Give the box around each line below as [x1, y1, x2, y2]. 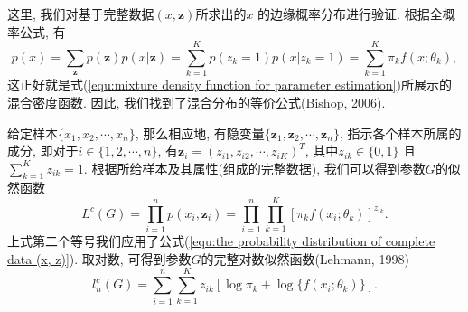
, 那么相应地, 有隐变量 [135, 123, 265, 142]
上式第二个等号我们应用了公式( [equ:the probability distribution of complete [7, 232, 435, 251]
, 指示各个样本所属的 [339, 123, 462, 142]
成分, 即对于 [7, 141, 79, 160]
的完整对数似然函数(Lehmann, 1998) [201, 249, 409, 268]
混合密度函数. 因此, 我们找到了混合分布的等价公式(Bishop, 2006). [7, 92, 386, 111]
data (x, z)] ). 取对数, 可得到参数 [7, 249, 192, 268]
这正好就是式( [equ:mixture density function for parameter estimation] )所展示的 [7, 75, 452, 94]
